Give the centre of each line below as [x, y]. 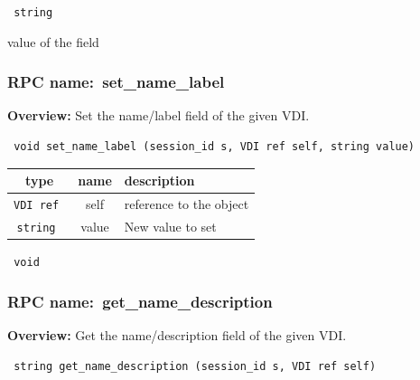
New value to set [170, 226]
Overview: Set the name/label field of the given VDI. [159, 115]
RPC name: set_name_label [116, 82]
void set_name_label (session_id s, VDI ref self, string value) [215, 147]
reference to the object [187, 204]
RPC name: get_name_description [140, 301]
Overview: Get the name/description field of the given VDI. [177, 334]
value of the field [53, 41]
